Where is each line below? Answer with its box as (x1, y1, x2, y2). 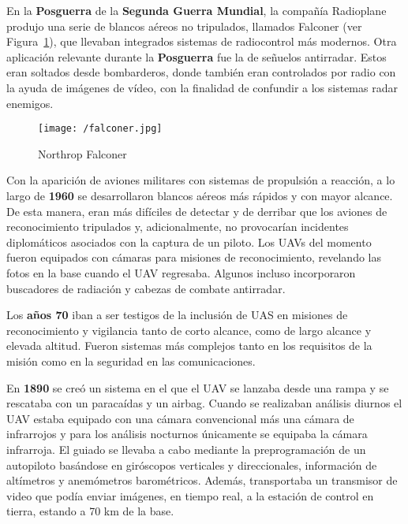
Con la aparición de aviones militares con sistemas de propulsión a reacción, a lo (6, 172, 395, 188)
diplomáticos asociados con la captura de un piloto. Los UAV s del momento (6, 233, 372, 250)
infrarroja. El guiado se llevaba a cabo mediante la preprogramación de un (6, 440, 366, 457)
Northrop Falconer (38, 145, 127, 162)
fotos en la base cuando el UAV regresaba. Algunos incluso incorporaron (6, 264, 356, 281)
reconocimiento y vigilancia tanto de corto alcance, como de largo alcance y (6, 321, 372, 338)
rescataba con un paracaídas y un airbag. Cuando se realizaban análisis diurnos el (6, 395, 402, 411)
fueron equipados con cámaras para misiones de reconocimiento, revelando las (6, 249, 382, 266)
